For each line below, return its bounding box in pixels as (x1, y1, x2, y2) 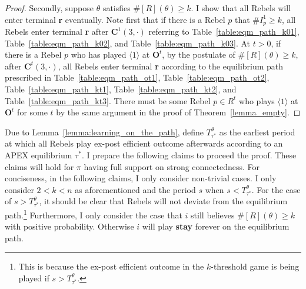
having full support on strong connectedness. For (84, 160, 260, 172)
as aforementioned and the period (75, 183, 196, 195)
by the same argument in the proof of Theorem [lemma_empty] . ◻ (56, 106, 301, 118)
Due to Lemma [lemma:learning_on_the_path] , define (5, 125, 204, 138)
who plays (239, 94, 275, 107)
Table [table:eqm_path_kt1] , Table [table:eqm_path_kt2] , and (5, 83, 237, 95)
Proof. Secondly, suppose (5, 2, 94, 14)
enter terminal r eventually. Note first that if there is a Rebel (5, 13, 225, 25)
